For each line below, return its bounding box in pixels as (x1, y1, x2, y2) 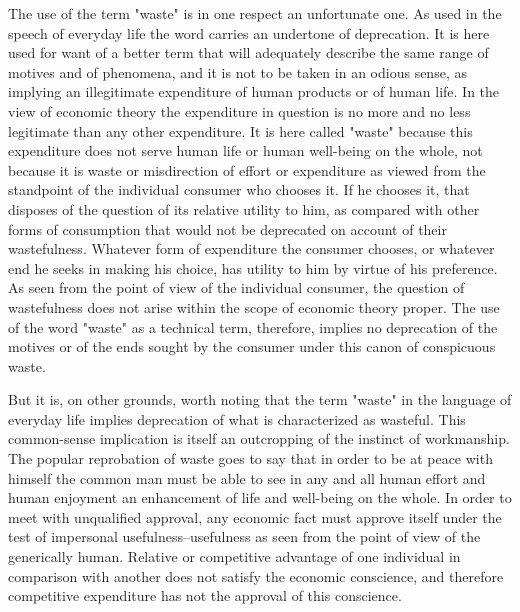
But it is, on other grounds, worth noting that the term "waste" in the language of (8, 389, 512, 410)
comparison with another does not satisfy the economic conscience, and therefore (8, 565, 504, 586)
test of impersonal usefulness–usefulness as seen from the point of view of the (8, 526, 481, 547)
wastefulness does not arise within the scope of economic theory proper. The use (8, 296, 500, 317)
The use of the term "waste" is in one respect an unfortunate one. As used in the (8, 3, 502, 23)
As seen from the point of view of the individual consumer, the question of (8, 277, 465, 298)
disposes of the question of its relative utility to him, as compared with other (8, 198, 480, 219)
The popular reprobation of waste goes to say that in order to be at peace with (8, 448, 493, 469)
